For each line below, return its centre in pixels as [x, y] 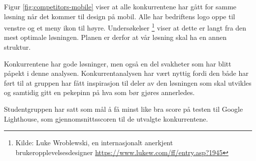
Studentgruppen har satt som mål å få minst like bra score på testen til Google [124, 109]
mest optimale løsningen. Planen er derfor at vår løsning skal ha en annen [115, 37]
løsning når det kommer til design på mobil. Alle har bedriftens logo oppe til [120, 16]
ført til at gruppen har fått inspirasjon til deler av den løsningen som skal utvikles [128, 82]
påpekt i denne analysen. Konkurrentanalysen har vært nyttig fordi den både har [126, 73]
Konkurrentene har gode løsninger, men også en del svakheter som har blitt [118, 63]
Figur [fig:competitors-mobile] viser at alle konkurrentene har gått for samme [120, 6]
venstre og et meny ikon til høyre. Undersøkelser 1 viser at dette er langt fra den [125, 27]
